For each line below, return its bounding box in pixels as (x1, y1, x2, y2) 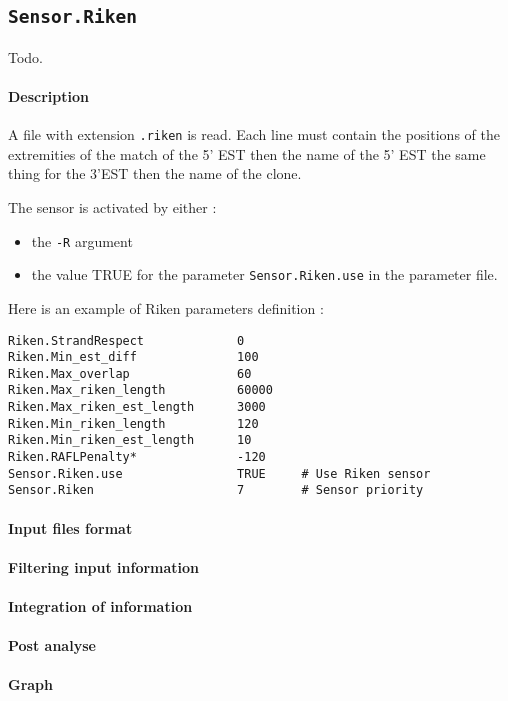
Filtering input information (8, 556, 200, 577)
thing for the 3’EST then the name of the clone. (8, 163, 302, 184)
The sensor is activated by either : (8, 197, 217, 218)
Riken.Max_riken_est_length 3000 (8, 400, 266, 415)
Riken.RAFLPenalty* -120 (8, 450, 266, 465)
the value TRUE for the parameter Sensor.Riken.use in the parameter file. (31, 264, 498, 285)
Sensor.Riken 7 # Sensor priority (8, 483, 424, 498)
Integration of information (8, 596, 193, 617)
